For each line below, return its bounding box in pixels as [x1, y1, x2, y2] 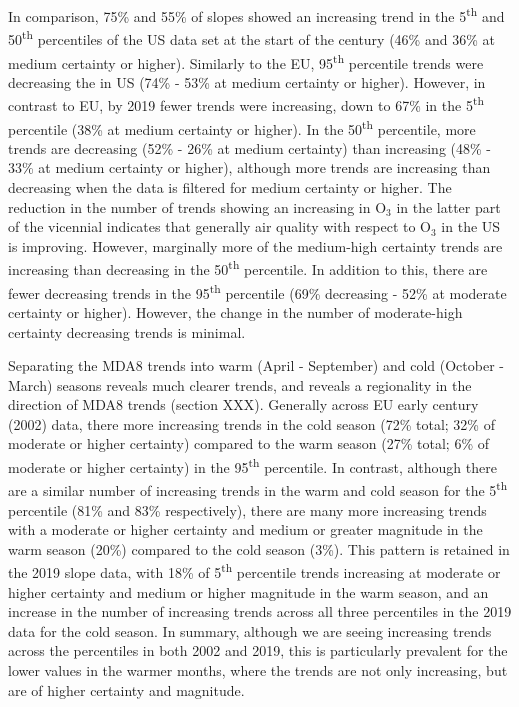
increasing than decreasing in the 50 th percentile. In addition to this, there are [8, 256, 488, 280]
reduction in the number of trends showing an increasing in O [8, 196, 387, 217]
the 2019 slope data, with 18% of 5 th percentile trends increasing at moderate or [8, 559, 501, 582]
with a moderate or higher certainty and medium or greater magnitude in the [8, 519, 483, 540]
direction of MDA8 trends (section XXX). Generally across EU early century [8, 394, 479, 415]
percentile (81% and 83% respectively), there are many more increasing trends [8, 499, 487, 520]
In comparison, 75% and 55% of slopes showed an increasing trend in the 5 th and [8, 3, 505, 26]
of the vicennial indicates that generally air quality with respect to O [8, 216, 432, 237]
